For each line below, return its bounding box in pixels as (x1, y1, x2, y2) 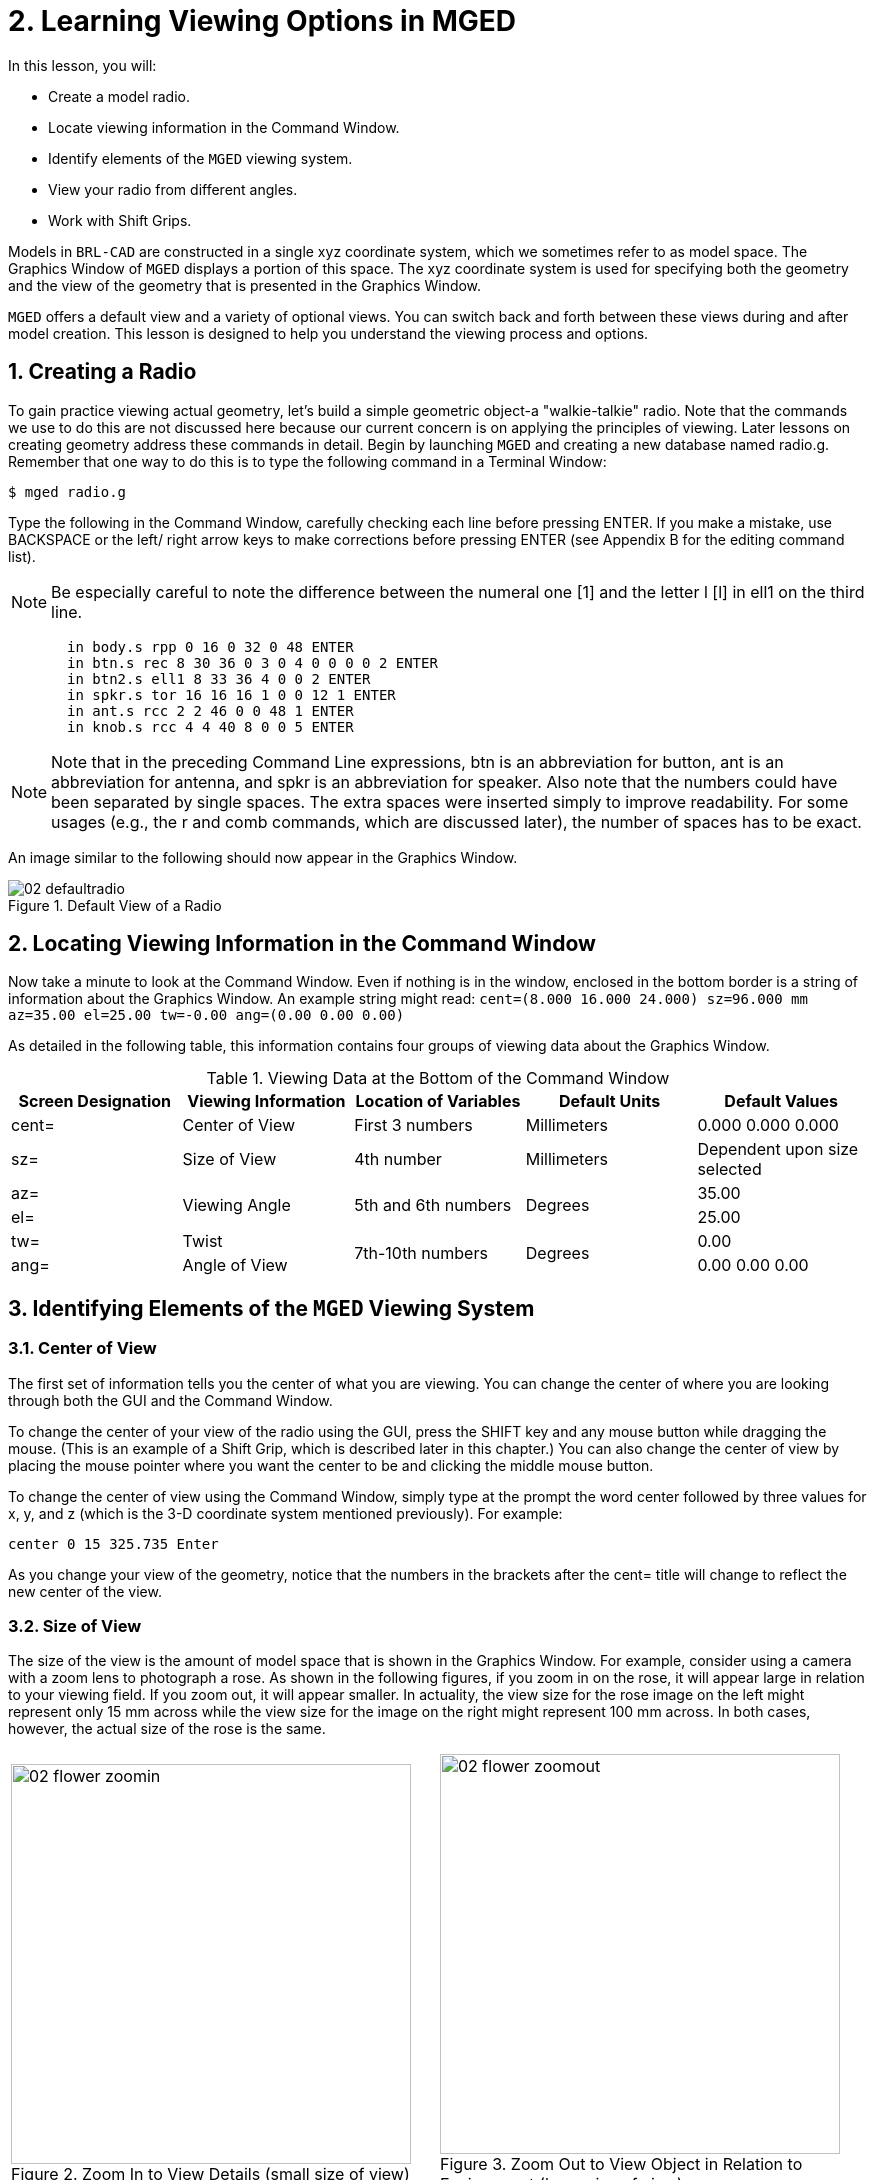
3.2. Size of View (8, 1616, 142, 1637)
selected (697, 1159, 762, 1180)
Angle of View (182, 1255, 288, 1276)
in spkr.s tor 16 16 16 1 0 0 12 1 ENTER (67, 686, 396, 703)
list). (8, 547, 36, 565)
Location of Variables (355, 1091, 521, 1112)
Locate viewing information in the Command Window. (48, 118, 400, 136)
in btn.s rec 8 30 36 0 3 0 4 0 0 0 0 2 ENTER (67, 654, 438, 671)
